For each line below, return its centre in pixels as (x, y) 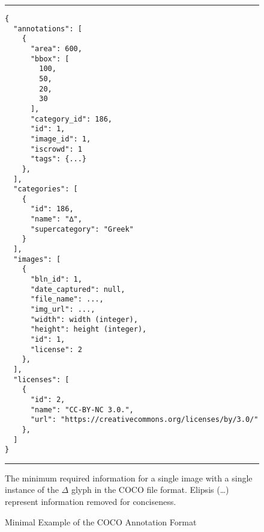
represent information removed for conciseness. (91, 502)
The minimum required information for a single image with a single (129, 478)
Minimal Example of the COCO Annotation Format (101, 521)
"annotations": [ (48, 29)
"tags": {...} (58, 159)
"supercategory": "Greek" (82, 229)
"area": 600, (56, 48)
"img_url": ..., (63, 310)
